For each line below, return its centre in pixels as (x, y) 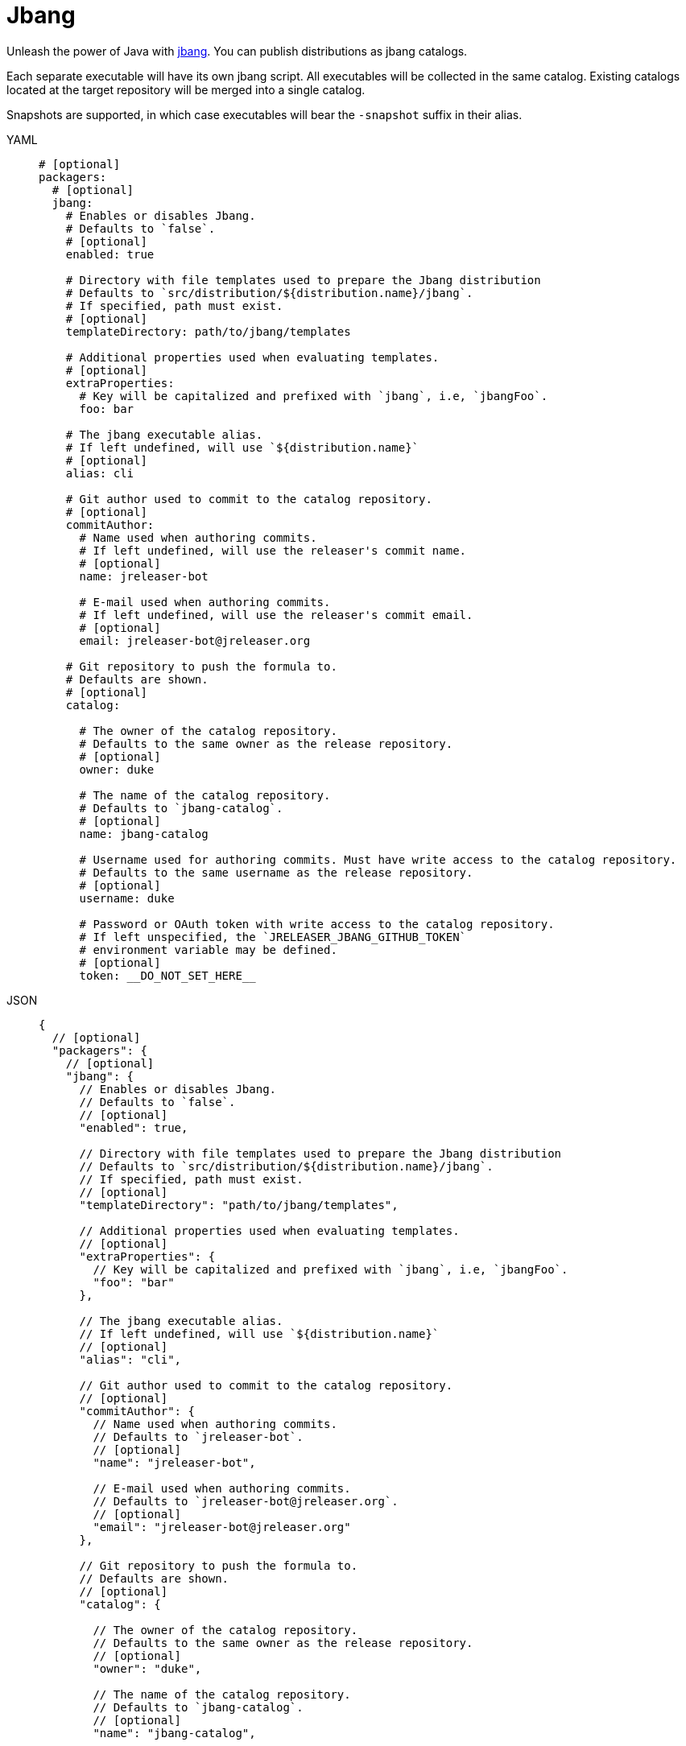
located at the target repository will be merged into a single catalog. (186, 89)
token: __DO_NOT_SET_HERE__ (167, 975)
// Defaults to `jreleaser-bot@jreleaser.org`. (246, 1501)
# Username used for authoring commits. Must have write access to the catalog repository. (378, 859)
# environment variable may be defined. (208, 949)
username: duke (127, 898)
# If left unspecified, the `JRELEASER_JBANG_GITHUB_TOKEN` (273, 937)
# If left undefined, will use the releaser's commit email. (276, 615)
